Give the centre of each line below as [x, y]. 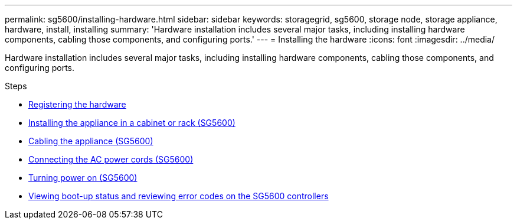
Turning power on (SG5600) [83, 178]
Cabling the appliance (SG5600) [91, 141]
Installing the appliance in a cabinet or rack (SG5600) [132, 123]
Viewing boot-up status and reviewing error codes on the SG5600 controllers [179, 196]
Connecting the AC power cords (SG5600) [111, 159]
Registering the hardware [77, 104]
